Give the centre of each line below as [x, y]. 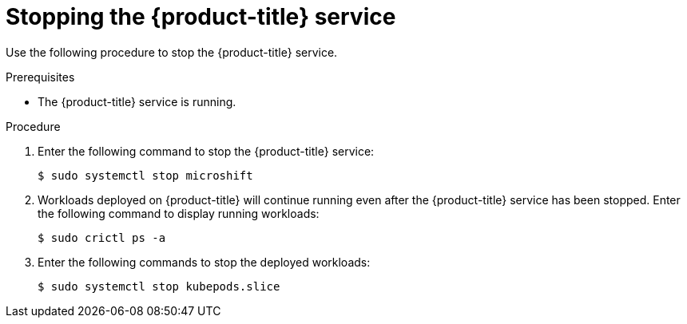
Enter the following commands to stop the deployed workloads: [204, 262]
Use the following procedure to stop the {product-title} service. [172, 52]
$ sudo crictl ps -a [102, 237]
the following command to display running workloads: [179, 213]
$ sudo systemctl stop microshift [145, 175]
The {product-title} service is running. [137, 101]
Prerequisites [40, 77]
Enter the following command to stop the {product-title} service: [206, 151]
